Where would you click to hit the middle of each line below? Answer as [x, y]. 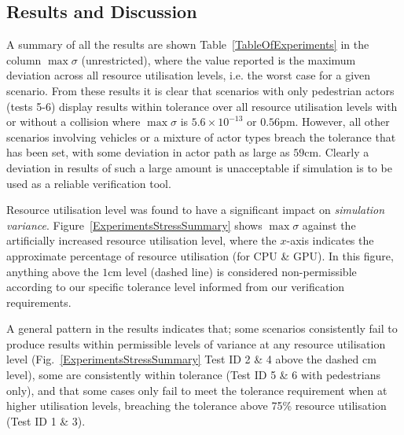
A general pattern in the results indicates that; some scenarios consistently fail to [202, 328]
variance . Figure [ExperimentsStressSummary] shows [134, 225]
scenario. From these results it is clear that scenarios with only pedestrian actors [200, 90]
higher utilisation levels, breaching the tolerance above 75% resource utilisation [196, 406]
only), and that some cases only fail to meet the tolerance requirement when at [197, 390]
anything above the [53, 271]
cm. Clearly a [337, 152]
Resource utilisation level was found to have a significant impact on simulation [196, 210]
